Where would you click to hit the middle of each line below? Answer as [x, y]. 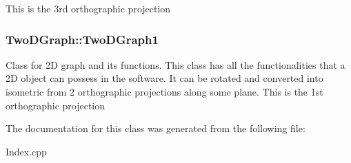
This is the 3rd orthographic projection [88, 8]
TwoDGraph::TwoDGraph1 [82, 39]
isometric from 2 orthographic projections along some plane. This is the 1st [164, 91]
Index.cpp [26, 151]
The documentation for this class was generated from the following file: [156, 128]
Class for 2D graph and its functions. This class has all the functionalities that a [175, 64]
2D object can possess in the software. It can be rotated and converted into [164, 78]
